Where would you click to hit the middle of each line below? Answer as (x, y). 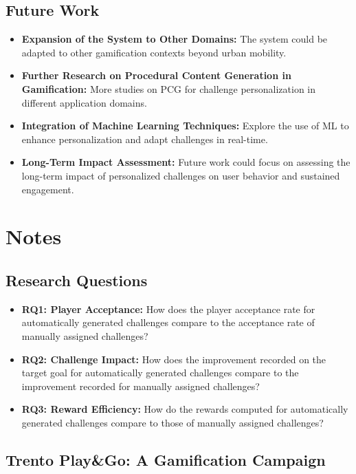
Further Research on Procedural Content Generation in (156, 75)
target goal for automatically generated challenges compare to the (160, 373)
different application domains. (84, 102)
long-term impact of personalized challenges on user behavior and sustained (181, 175)
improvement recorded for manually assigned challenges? (141, 386)
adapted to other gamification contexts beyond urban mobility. (154, 52)
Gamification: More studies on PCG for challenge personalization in (169, 88)
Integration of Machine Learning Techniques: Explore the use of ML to (185, 126)
